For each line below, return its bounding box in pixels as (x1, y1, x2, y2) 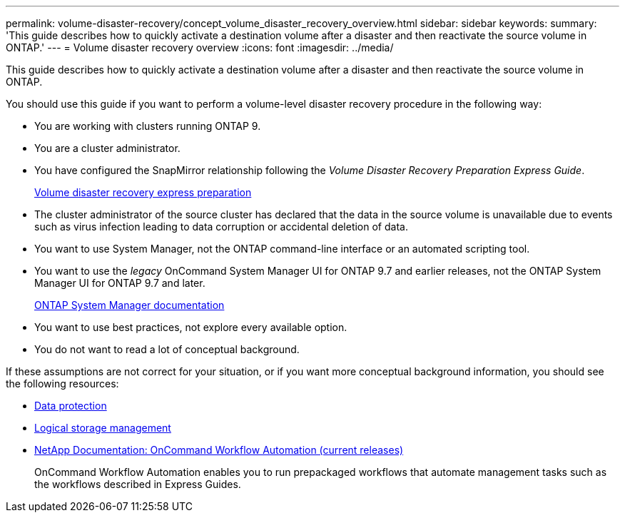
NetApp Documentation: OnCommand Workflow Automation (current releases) (34, 444, 404, 456)
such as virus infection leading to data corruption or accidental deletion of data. (34, 220, 408, 233)
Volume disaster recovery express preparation (34, 186, 252, 198)
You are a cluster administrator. (34, 142, 181, 154)
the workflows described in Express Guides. (34, 478, 241, 490)
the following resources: (6, 377, 119, 390)
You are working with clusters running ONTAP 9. (34, 120, 261, 132)
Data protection (34, 400, 107, 412)
